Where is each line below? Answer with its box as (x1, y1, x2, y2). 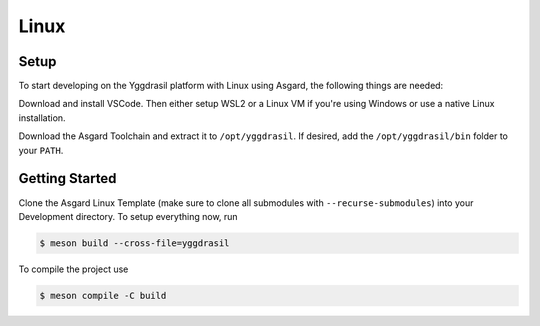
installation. (18, 111, 66, 124)
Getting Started (18, 170, 117, 187)
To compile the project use (18, 263, 129, 275)
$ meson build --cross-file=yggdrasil (39, 237, 230, 249)
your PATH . (18, 144, 64, 156)
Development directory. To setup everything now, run (18, 210, 239, 222)
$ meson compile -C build (39, 290, 167, 301)
